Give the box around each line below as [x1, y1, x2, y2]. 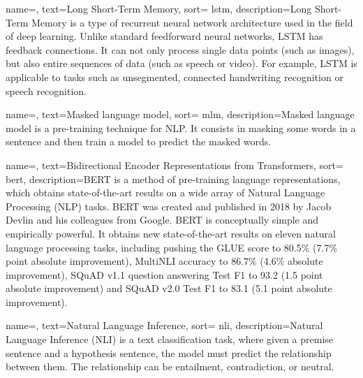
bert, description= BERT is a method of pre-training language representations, [6, 171, 341, 186]
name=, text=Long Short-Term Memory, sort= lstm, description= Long [6, 1, 312, 15]
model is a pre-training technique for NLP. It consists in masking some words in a [6, 120, 356, 135]
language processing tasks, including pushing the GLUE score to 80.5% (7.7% [6, 240, 338, 254]
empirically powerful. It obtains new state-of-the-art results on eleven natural [6, 226, 336, 240]
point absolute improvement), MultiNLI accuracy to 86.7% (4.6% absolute [6, 254, 323, 268]
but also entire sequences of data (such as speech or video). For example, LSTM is [6, 56, 357, 71]
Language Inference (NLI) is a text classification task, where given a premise [6, 332, 334, 347]
